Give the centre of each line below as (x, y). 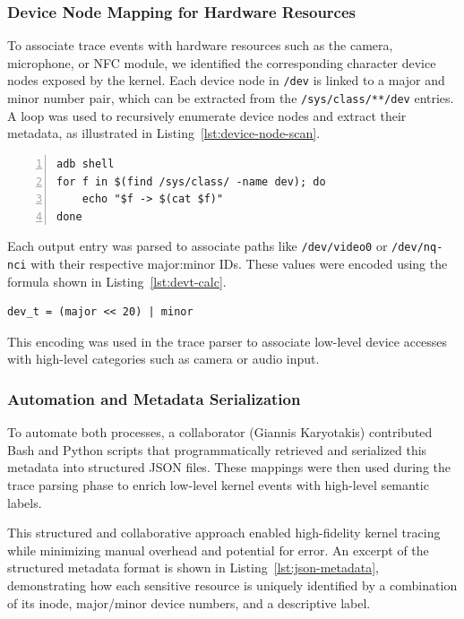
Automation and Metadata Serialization (154, 398)
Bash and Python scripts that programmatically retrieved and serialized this (217, 449)
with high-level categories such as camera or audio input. (163, 359)
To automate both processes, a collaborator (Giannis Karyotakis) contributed (220, 432)
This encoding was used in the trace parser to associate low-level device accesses (228, 341)
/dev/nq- (417, 248)
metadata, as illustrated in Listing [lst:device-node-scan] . (164, 133)
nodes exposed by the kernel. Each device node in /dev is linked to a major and (226, 80)
